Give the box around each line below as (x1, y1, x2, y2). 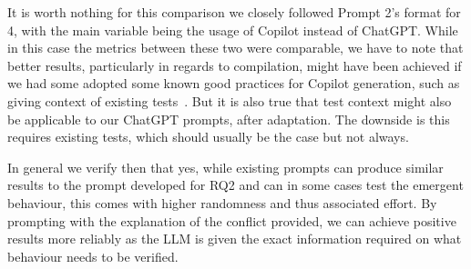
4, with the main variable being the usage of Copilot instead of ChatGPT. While (7, 20, 458, 39)
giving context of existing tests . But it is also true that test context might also (7, 91, 452, 110)
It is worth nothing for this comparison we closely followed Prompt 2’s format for (7, 3, 461, 21)
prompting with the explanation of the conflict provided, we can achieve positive (7, 211, 456, 230)
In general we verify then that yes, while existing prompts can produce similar (7, 157, 444, 176)
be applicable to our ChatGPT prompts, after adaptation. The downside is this (7, 109, 450, 128)
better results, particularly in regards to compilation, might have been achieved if (7, 55, 462, 75)
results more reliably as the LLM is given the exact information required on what (7, 229, 462, 248)
